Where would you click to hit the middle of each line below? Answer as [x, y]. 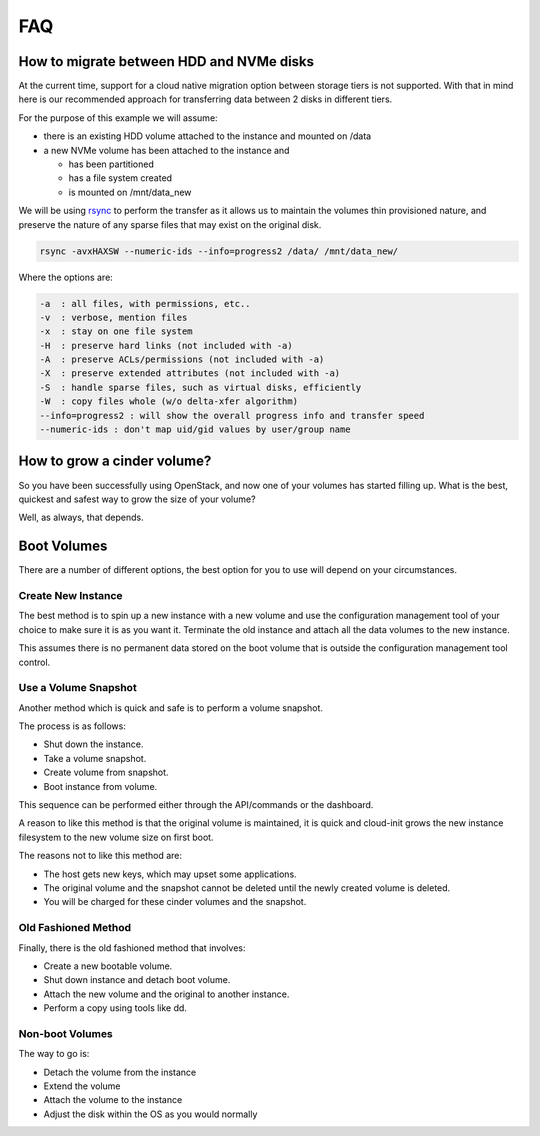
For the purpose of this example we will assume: [118, 117]
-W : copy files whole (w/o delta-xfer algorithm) [169, 401]
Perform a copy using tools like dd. [115, 1008]
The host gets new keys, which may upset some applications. [170, 874]
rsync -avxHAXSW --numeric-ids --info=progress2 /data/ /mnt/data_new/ [219, 251]
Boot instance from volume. [100, 786]
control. [34, 662]
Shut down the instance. [93, 744]
